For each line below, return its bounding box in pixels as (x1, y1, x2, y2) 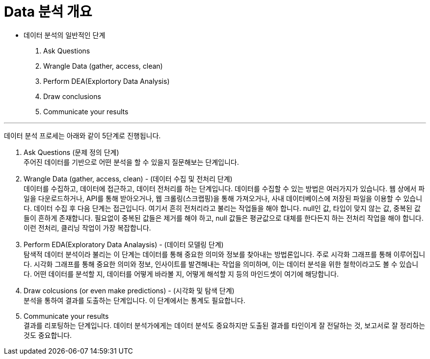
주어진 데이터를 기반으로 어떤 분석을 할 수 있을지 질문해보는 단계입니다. (24, 157, 239, 166)
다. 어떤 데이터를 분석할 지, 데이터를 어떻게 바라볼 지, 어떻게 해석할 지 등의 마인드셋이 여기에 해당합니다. (24, 269, 339, 278)
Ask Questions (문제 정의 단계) (24, 148, 119, 156)
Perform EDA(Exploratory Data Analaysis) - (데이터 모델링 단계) (24, 240, 224, 249)
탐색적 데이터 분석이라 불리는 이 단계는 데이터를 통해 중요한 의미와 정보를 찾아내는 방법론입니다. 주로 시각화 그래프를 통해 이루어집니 (24, 250, 426, 258)
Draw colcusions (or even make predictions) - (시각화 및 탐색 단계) (24, 286, 235, 295)
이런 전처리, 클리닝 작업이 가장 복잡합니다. (24, 223, 151, 232)
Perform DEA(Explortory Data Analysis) (43, 77, 170, 85)
